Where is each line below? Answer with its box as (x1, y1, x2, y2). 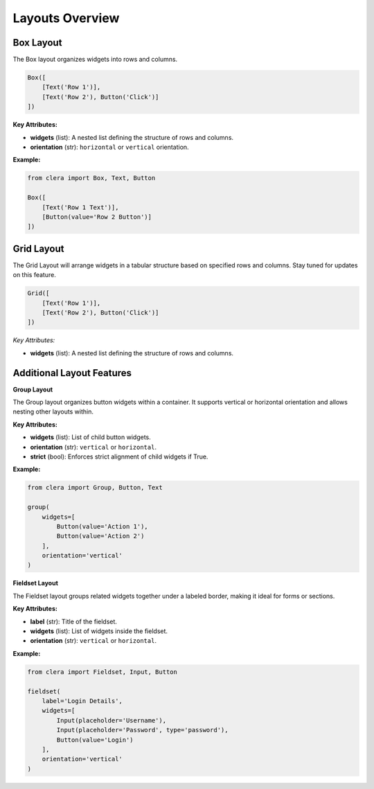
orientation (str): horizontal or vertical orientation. (30, 143, 190, 151)
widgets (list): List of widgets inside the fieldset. (30, 627, 168, 635)
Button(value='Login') (56, 736, 134, 744)
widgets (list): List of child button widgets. (30, 433, 152, 441)
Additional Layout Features (12, 367, 132, 379)
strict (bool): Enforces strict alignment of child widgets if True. (30, 452, 208, 461)
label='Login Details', (42, 697, 123, 704)
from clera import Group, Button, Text (27, 484, 163, 492)
